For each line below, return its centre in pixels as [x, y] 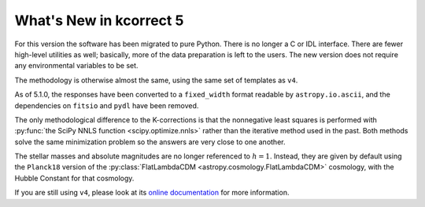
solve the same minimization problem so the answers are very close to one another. [150, 142]
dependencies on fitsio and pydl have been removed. [107, 105]
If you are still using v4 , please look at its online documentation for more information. [152, 193]
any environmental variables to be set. [76, 66]
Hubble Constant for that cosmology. [74, 178]
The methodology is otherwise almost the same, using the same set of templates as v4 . [156, 80]
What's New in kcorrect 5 [99, 20]
